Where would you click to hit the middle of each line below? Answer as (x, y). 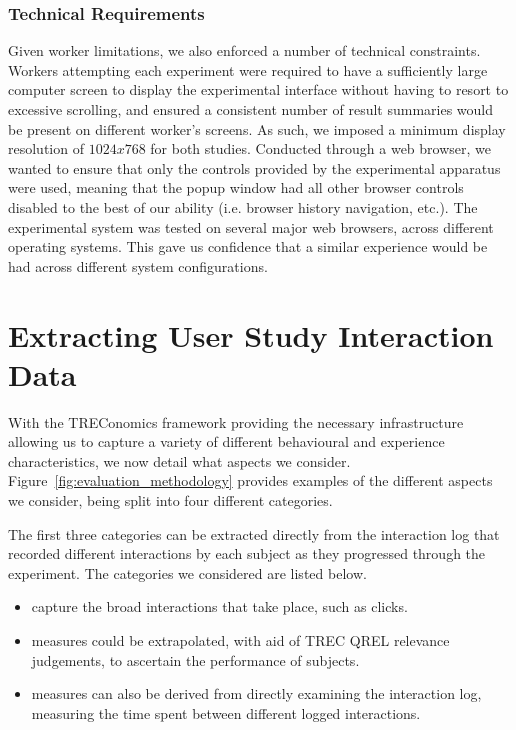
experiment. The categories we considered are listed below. (187, 572)
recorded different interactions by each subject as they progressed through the (247, 553)
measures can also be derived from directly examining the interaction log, (256, 693)
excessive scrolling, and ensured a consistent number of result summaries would (251, 109)
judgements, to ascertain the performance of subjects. (195, 659)
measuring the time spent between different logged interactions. (226, 712)
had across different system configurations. (138, 265)
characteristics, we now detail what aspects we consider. (179, 460)
